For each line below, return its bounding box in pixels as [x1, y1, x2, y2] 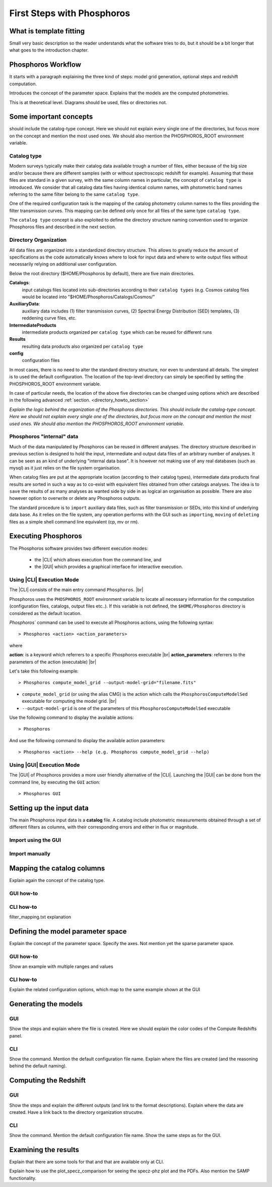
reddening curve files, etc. [22, 315, 77, 321]
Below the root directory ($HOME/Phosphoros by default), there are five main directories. [9, 270, 195, 276]
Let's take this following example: [9, 668, 79, 674]
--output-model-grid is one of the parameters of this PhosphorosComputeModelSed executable [22, 705, 231, 711]
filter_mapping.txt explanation [9, 914, 72, 920]
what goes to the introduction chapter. [9, 47, 89, 53]
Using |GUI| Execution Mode [9, 761, 80, 768]
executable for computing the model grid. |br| [22, 698, 117, 704]
